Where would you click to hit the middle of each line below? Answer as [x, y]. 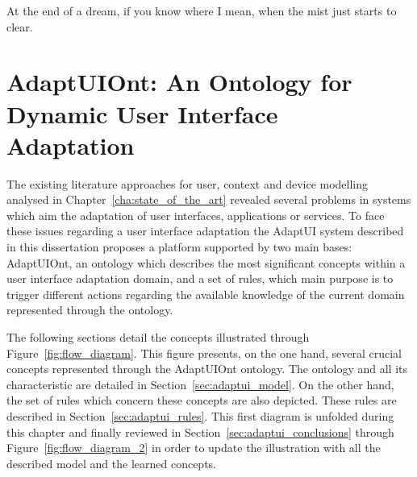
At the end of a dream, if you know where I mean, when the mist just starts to [202, 10]
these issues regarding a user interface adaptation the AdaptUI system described [205, 231]
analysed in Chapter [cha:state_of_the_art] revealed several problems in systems [209, 199]
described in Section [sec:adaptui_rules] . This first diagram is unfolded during [200, 416]
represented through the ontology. [90, 310]
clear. [20, 26]
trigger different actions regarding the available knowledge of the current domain [206, 294]
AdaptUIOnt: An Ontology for [179, 82]
